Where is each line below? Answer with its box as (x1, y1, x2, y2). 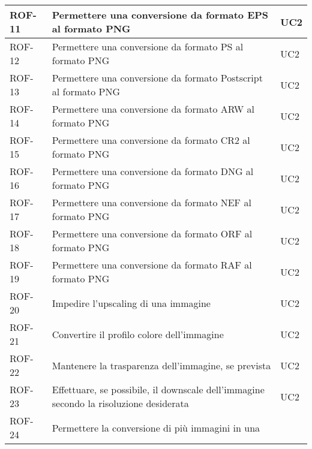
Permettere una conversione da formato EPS (52, 8, 269, 22)
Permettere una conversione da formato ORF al (52, 227, 253, 240)
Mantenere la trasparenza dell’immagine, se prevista (52, 358, 271, 372)
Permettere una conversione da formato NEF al (52, 195, 251, 209)
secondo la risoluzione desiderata (52, 396, 189, 410)
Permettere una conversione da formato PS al (52, 40, 244, 53)
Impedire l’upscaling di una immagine (52, 296, 211, 310)
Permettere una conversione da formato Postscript (52, 71, 263, 85)
